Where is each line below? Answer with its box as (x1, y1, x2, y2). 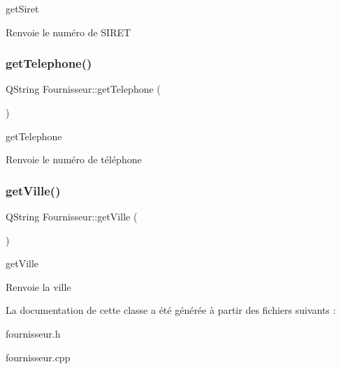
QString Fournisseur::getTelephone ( (6, 82, 161, 96)
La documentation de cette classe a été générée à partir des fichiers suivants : (6, 303, 336, 317)
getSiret (6, 1, 39, 15)
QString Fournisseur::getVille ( (6, 209, 138, 223)
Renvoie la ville (6, 279, 71, 294)
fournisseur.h (6, 326, 61, 340)
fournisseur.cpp (6, 349, 71, 364)
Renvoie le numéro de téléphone (6, 152, 142, 167)
